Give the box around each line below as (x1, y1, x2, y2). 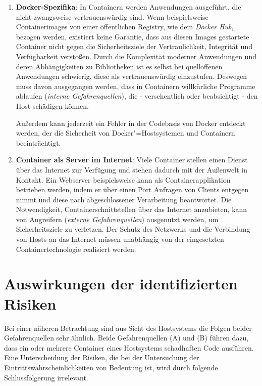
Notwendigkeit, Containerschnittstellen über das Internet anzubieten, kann (16, 204, 247, 215)
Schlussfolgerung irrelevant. (4, 372, 88, 382)
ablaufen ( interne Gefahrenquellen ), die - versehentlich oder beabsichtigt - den (16, 91, 258, 101)
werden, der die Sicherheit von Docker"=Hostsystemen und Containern (16, 127, 235, 138)
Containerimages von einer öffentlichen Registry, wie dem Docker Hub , (16, 21, 234, 32)
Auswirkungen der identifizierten (4, 273, 238, 294)
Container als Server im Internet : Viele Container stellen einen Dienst (16, 154, 248, 165)
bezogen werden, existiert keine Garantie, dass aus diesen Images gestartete (16, 31, 249, 41)
